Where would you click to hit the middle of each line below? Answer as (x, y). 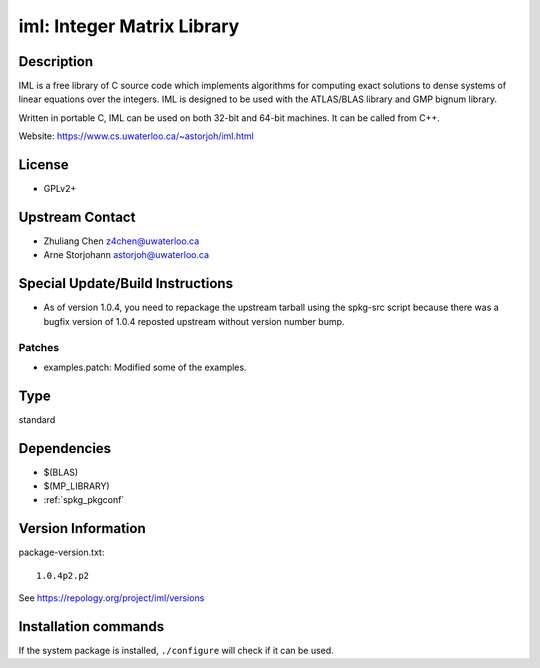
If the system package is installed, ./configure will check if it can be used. (176, 651)
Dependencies (65, 448)
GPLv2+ (60, 189)
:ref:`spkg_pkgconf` (84, 500)
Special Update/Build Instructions (126, 283)
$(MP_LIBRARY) (76, 486)
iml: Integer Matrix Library (129, 26)
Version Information (82, 528)
